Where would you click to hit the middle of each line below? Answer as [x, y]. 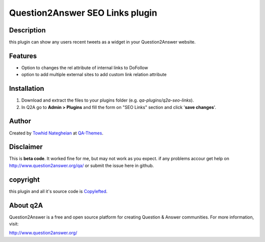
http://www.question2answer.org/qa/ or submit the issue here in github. [81, 165]
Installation [26, 89]
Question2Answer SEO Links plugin [83, 13]
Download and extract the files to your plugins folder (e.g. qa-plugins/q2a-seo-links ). [107, 100]
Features [23, 56]
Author [20, 121]
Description [27, 30]
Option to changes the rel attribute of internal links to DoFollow [85, 67]
